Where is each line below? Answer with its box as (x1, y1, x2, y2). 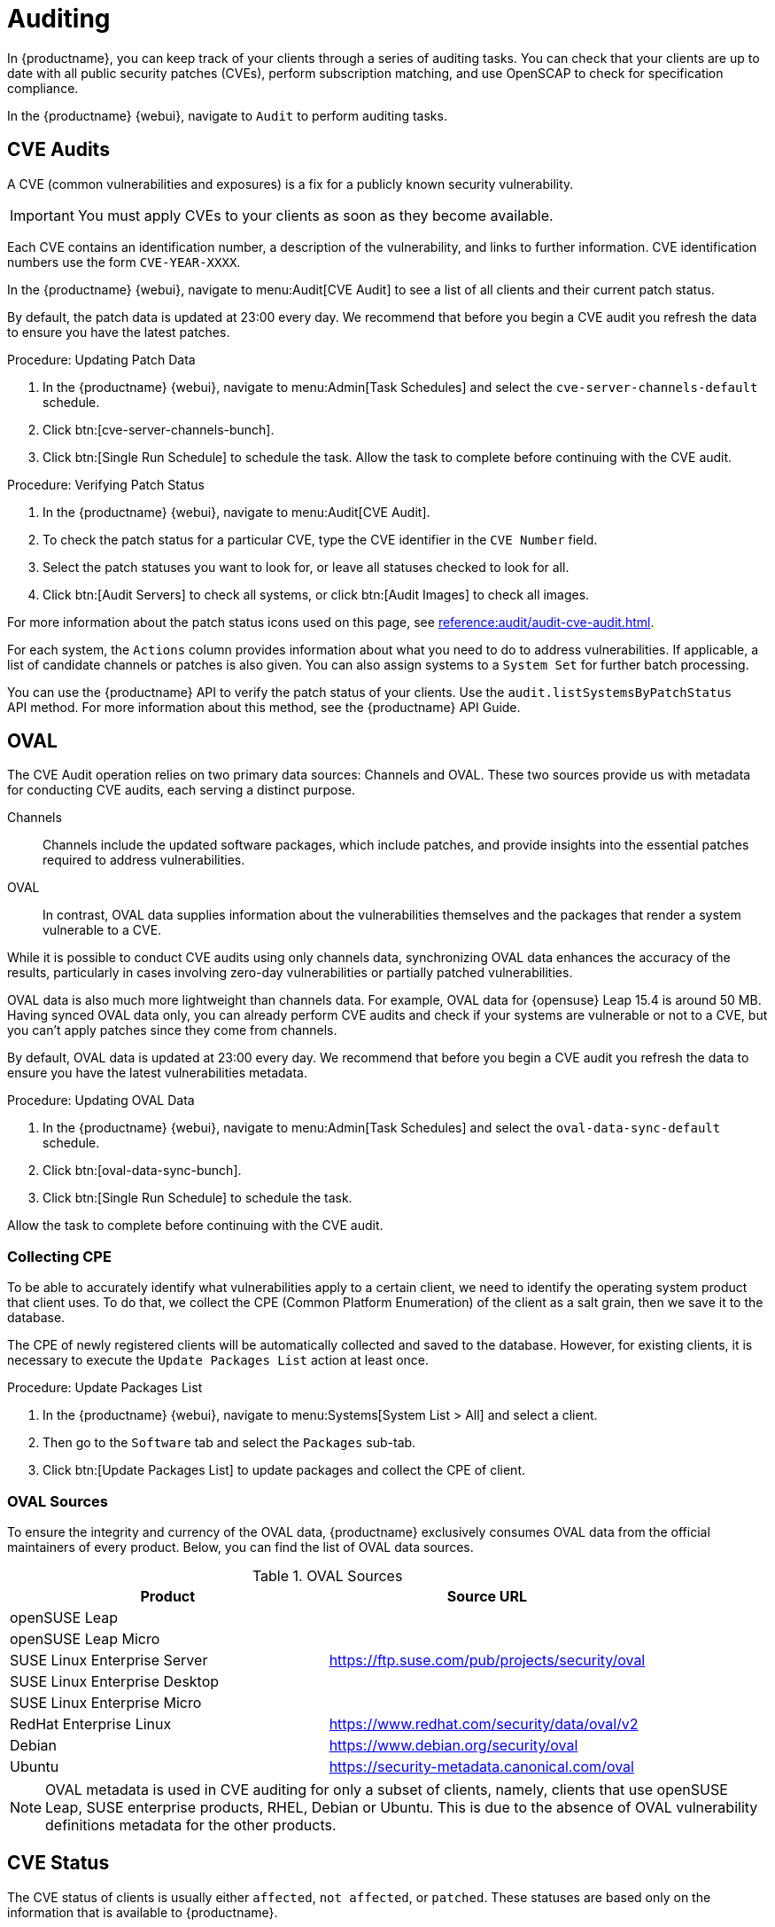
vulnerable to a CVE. (43, 922, 162, 938)
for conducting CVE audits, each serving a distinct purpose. (7, 782, 356, 798)
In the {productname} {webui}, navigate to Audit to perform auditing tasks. (7, 107, 447, 123)
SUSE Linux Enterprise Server (10, 1650, 208, 1669)
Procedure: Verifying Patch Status (7, 476, 205, 492)
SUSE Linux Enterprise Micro (10, 1693, 202, 1712)
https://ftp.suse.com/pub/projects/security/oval (329, 1650, 646, 1669)
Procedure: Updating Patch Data (7, 351, 196, 367)
